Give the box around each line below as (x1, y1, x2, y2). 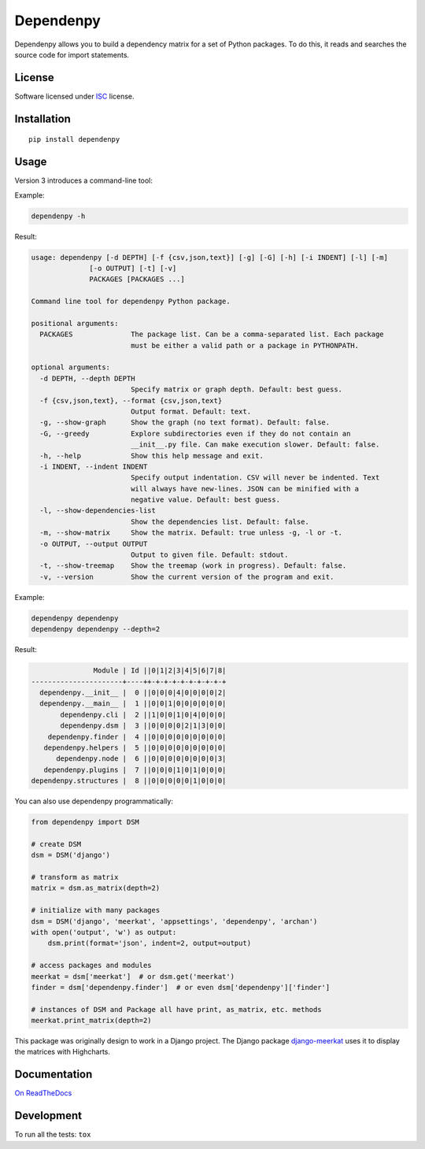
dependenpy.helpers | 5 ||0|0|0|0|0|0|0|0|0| (43, 743, 227, 752)
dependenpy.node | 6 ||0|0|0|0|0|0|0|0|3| (56, 754, 227, 763)
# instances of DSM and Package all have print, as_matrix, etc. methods (31, 1005, 322, 1014)
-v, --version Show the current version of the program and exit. (39, 572, 334, 581)
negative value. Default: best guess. (130, 495, 281, 504)
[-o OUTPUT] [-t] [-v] (89, 264, 177, 272)
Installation (14, 112, 71, 125)
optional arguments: (31, 363, 110, 372)
